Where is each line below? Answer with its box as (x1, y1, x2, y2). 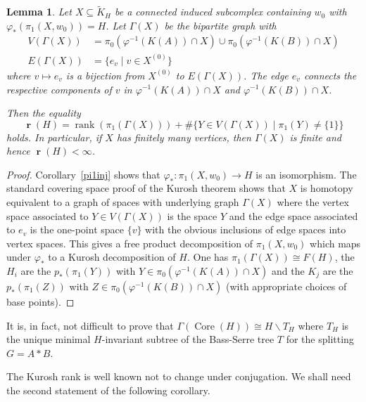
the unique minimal (6, 332, 91, 346)
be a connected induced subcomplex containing (114, 4, 311, 19)
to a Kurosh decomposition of (48, 249, 176, 264)
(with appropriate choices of (226, 279, 347, 294)
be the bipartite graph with (164, 18, 277, 32)
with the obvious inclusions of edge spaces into (145, 222, 346, 237)
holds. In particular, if (6, 129, 102, 144)
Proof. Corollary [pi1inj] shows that (6, 167, 160, 181)
